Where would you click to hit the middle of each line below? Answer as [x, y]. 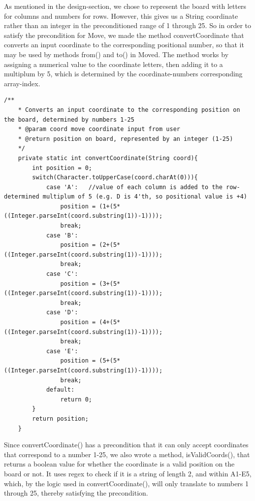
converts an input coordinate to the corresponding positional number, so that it [124, 45]
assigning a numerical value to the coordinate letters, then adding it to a [113, 64]
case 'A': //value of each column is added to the [134, 187]
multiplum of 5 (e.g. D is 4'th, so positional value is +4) [145, 197]
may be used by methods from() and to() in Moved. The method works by [116, 54]
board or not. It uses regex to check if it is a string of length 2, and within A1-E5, [128, 473]
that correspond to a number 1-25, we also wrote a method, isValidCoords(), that [127, 454]
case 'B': [62, 235]
